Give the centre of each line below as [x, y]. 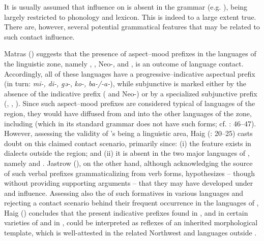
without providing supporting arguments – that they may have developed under [129, 183]
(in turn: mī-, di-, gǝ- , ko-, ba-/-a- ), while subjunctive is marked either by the [125, 83]
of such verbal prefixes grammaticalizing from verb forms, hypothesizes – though [129, 173]
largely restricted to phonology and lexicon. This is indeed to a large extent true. [130, 16]
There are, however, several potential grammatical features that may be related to [132, 27]
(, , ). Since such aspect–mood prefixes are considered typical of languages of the [130, 103]
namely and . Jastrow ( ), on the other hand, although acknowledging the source [128, 163]
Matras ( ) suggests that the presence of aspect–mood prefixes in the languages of [130, 54]
